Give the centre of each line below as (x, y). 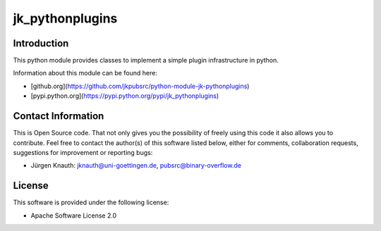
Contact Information (59, 116)
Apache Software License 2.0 (74, 216)
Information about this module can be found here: (85, 73)
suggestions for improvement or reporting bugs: (83, 152)
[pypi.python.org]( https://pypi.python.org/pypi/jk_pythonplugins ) (125, 96)
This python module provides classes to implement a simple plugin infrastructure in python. (146, 61)
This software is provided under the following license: (91, 202)
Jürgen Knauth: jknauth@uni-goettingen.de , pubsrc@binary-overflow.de (136, 166)
